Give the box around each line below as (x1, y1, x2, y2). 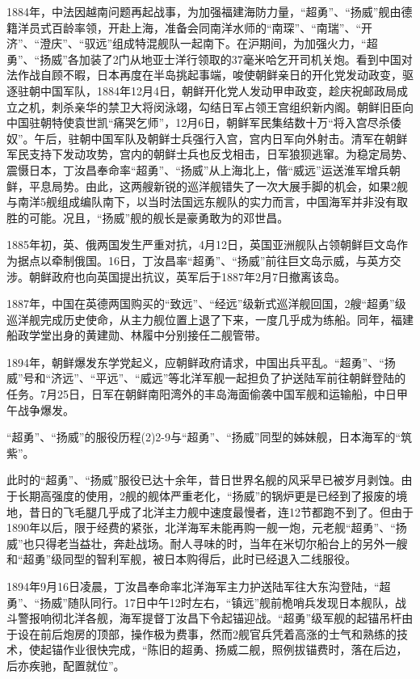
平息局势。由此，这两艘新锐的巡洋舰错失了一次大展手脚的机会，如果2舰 (28, 177, 408, 194)
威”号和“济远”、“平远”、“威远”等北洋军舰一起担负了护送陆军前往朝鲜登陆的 (6, 369, 406, 386)
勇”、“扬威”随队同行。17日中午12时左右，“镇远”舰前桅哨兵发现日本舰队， (6, 593, 396, 610)
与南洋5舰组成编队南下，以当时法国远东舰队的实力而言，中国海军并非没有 (6, 193, 397, 210)
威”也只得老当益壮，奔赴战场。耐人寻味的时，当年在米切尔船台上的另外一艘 (6, 534, 408, 551)
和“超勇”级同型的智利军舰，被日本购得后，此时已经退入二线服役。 (6, 550, 357, 567)
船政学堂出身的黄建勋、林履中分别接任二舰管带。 (6, 327, 267, 344)
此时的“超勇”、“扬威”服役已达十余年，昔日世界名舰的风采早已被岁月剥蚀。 (6, 471, 401, 488)
